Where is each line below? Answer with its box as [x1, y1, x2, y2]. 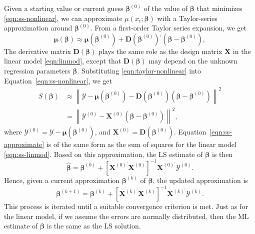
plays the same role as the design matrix [98, 45, 222, 56]
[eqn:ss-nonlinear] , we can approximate [4, 12, 122, 23]
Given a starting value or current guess [4, 3, 123, 13]
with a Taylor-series [157, 12, 217, 23]
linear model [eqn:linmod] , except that [4, 55, 121, 66]
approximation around [4, 22, 72, 33]
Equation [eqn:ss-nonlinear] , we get [4, 75, 112, 85]
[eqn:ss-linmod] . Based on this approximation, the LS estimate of [4, 148, 203, 159]
